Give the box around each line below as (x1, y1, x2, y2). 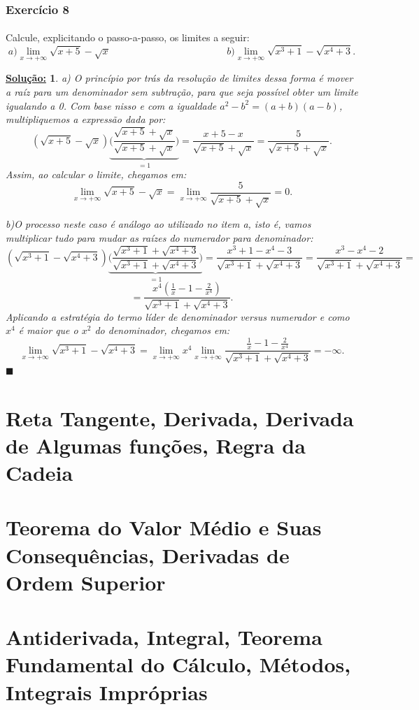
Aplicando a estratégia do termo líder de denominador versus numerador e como (6, 309, 350, 324)
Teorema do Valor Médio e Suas (6, 513, 322, 542)
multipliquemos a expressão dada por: (6, 112, 166, 126)
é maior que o (18, 323, 78, 338)
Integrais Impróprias (6, 677, 208, 706)
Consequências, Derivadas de (6, 540, 290, 569)
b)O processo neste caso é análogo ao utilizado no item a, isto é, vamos (6, 217, 311, 231)
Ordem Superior (6, 567, 166, 596)
